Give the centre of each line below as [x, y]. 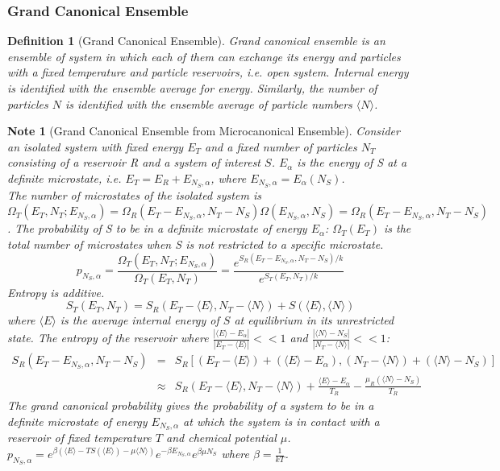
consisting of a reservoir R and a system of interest [134, 162]
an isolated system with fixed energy [96, 146]
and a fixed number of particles [281, 146]
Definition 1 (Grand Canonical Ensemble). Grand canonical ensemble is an [196, 41]
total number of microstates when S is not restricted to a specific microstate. [196, 244]
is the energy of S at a [352, 162]
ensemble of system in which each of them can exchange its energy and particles [204, 56]
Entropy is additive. [56, 292]
